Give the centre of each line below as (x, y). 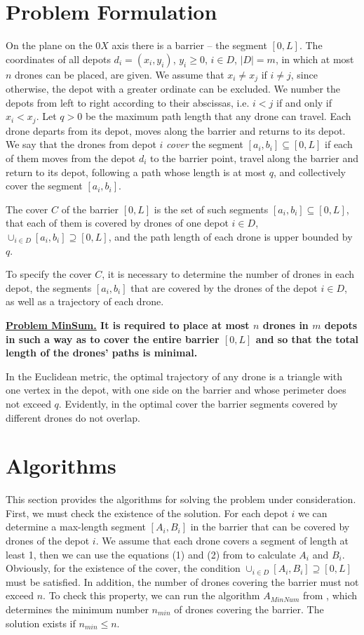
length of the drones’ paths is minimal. (102, 353)
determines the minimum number (77, 609)
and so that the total (307, 339)
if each (339, 144)
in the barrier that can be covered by (270, 527)
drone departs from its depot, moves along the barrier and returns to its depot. (176, 130)
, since (304, 74)
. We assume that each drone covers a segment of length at (222, 540)
